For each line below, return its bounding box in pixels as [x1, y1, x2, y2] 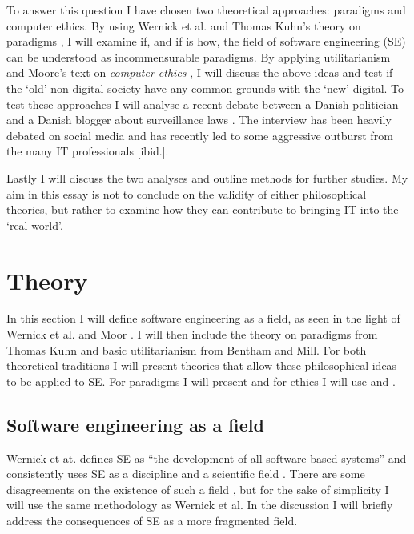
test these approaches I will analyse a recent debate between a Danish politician [6, 95, 399, 112]
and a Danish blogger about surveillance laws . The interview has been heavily [6, 111, 392, 128]
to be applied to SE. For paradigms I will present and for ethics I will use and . [6, 372, 396, 389]
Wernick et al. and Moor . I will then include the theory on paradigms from [6, 326, 378, 343]
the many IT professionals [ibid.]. [6, 143, 169, 159]
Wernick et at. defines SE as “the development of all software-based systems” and [6, 449, 407, 466]
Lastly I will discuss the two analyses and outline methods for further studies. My [6, 169, 408, 186]
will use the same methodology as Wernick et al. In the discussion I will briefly [6, 496, 393, 513]
